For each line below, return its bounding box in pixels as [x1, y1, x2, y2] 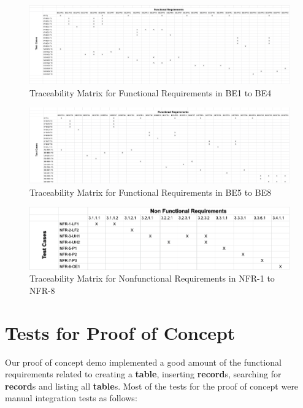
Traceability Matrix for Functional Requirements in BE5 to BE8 [29, 185, 272, 198]
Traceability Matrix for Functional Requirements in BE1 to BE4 [29, 86, 272, 99]
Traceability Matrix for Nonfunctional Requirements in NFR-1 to [29, 272, 275, 285]
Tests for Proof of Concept [5, 320, 236, 345]
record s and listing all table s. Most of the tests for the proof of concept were [5, 379, 299, 392]
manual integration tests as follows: [5, 391, 137, 404]
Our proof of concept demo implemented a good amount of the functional [5, 355, 282, 368]
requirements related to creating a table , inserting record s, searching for [5, 368, 282, 380]
